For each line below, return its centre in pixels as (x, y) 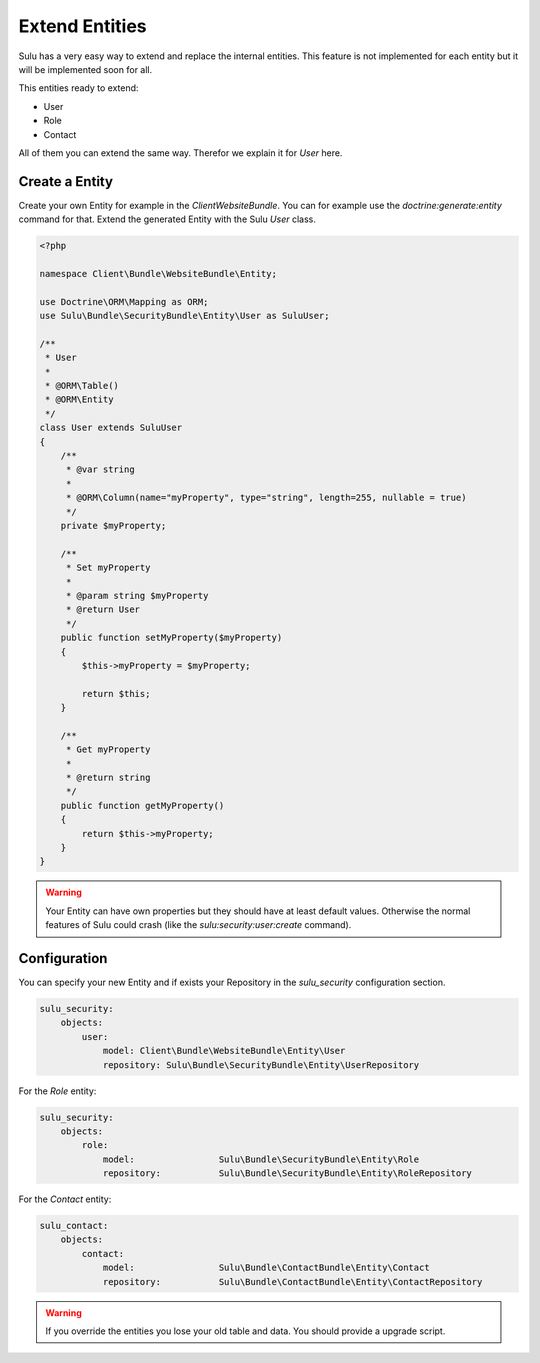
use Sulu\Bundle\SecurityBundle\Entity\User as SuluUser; (184, 316)
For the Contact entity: (65, 1199)
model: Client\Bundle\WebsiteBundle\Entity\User (224, 1051)
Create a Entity (66, 181)
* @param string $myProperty (137, 595)
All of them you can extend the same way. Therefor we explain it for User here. (180, 152)
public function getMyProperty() (142, 805)
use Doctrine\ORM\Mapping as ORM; (124, 301)
